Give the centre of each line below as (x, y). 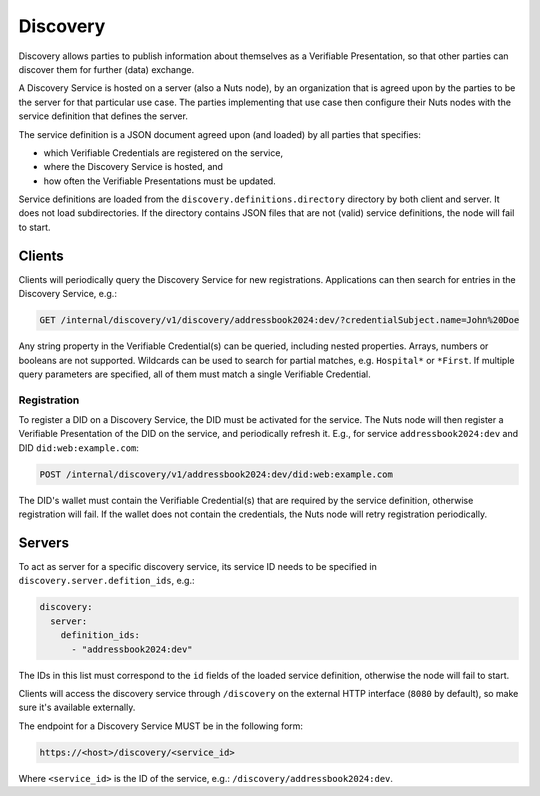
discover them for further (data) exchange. (106, 69)
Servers (44, 542)
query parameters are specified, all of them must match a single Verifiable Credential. (194, 374)
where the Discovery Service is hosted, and (133, 167)
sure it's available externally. (77, 707)
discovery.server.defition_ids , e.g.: (106, 581)
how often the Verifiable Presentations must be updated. (160, 181)
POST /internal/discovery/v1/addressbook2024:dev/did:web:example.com (216, 474)
